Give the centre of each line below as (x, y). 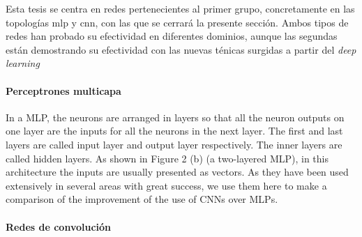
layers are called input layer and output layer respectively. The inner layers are (174, 144)
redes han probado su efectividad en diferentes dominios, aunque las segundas (172, 36)
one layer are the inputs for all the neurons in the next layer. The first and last (174, 131)
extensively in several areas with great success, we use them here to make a (166, 185)
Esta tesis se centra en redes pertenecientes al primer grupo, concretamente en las (180, 8)
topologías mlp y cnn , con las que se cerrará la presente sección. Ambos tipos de (177, 22)
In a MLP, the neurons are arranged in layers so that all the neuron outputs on (175, 117)
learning (23, 63)
